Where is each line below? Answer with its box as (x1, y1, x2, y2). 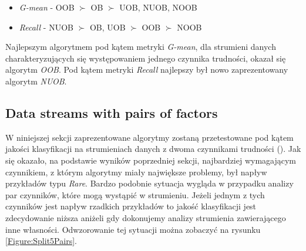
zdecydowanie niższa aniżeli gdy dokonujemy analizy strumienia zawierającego (5, 211, 286, 223)
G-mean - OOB (19, 1, 75, 13)
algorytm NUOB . (5, 74, 67, 87)
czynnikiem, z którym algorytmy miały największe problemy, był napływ (5, 165, 267, 178)
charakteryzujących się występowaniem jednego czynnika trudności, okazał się (5, 52, 286, 64)
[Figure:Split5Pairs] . (5, 235, 77, 247)
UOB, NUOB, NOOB (119, 1, 197, 13)
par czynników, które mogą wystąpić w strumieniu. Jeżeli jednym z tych (5, 188, 265, 201)
